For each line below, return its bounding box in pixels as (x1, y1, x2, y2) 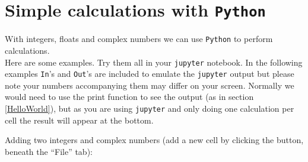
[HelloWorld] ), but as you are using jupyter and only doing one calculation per (5, 102, 294, 114)
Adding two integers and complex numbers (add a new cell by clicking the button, (5, 134, 304, 146)
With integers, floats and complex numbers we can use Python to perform (5, 33, 273, 45)
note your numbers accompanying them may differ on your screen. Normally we (5, 79, 294, 91)
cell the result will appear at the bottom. (5, 114, 154, 126)
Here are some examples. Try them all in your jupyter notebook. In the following (5, 56, 303, 68)
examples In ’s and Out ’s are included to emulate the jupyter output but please (5, 67, 294, 80)
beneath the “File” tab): (5, 145, 93, 157)
